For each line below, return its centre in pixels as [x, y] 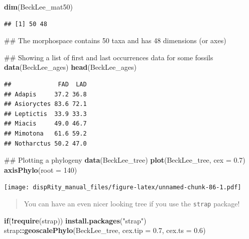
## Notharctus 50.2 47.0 [45, 143]
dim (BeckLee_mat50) [38, 7]
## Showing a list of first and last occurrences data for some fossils [109, 57]
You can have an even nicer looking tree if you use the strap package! [132, 203]
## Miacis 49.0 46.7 [45, 124]
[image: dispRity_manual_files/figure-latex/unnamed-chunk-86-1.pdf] [123, 188]
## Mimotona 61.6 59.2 [45, 133]
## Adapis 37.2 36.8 [45, 94]
